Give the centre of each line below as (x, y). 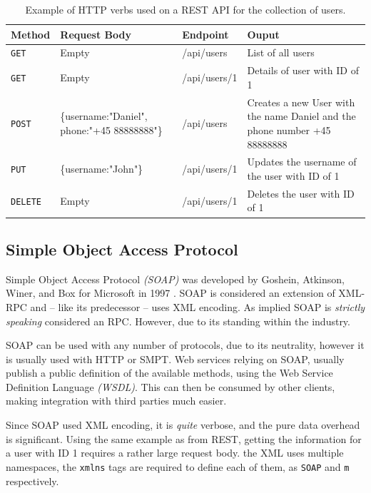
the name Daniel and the (301, 116)
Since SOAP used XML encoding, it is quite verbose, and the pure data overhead (183, 425)
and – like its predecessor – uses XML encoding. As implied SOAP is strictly (198, 306)
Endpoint (205, 34)
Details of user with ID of (303, 70)
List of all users (281, 52)
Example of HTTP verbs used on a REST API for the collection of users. (185, 9)
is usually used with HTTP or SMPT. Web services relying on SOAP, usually (175, 359)
